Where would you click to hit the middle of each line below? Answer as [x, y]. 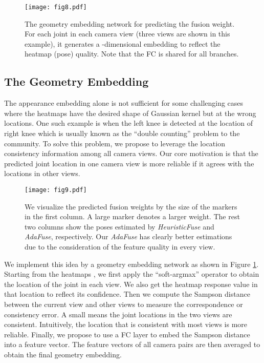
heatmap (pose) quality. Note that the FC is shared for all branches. [132, 54]
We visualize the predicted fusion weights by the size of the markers [131, 206]
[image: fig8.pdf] [56, 7]
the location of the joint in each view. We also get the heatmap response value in [131, 284]
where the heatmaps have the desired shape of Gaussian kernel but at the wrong [130, 113]
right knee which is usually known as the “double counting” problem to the [122, 133]
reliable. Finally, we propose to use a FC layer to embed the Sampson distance [127, 334]
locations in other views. [42, 173]
